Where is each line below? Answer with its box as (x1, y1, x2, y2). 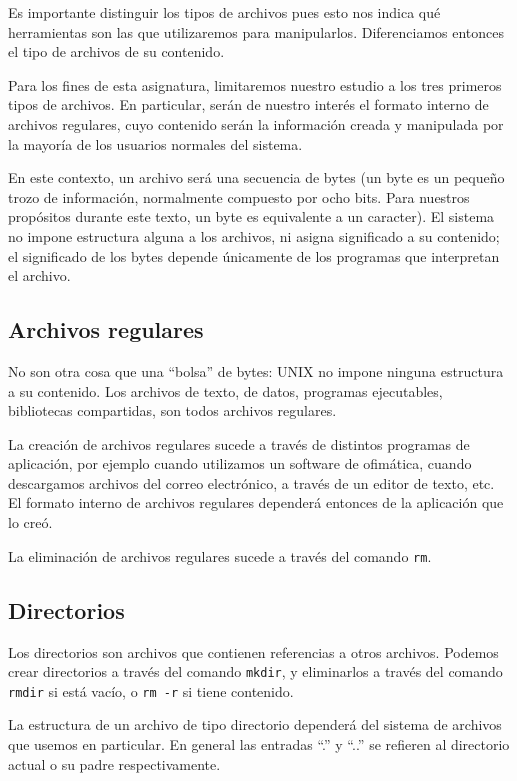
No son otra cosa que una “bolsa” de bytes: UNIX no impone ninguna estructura (8, 360, 504, 381)
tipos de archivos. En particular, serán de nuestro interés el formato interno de (8, 94, 489, 115)
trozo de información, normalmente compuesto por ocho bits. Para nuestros (8, 186, 470, 207)
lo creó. (8, 512, 53, 533)
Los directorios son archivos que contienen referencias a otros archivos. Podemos (8, 641, 499, 662)
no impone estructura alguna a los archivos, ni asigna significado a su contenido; (8, 225, 500, 246)
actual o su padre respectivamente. (8, 753, 221, 774)
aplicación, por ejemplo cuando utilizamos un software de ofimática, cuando (8, 453, 472, 474)
